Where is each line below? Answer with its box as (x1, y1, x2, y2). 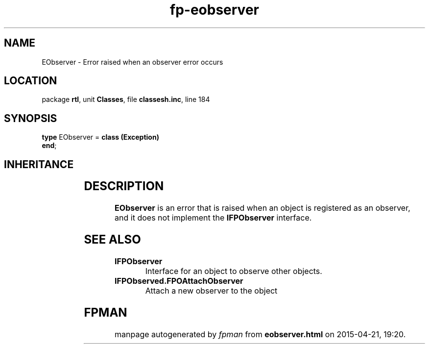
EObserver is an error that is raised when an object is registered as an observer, (115, 203, 410, 213)
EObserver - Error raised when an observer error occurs (42, 57, 223, 66)
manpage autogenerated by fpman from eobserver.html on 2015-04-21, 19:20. (115, 329, 406, 339)
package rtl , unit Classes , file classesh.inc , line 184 (42, 95, 210, 104)
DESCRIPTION (84, 179, 164, 194)
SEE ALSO (84, 232, 141, 247)
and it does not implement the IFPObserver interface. (115, 213, 312, 223)
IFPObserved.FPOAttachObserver (115, 275, 243, 286)
